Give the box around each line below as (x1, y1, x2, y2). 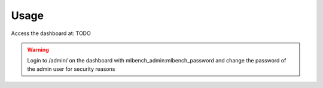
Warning (27, 46, 49, 53)
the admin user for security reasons (27, 65, 115, 73)
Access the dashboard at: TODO (11, 30, 91, 37)
